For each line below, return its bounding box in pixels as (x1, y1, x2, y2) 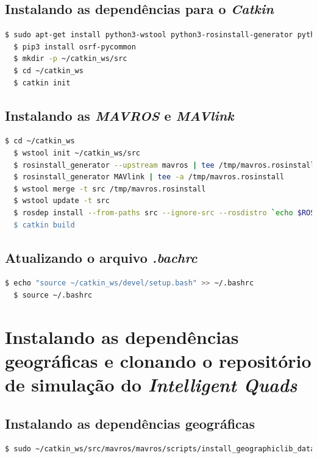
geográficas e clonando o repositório (5, 348, 312, 373)
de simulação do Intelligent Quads (5, 372, 297, 398)
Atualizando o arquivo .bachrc (5, 248, 198, 267)
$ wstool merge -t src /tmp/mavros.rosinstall (13, 184, 206, 193)
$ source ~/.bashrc (13, 290, 93, 299)
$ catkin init (13, 78, 71, 87)
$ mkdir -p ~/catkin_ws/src (13, 54, 127, 63)
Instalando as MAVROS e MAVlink (5, 106, 234, 124)
